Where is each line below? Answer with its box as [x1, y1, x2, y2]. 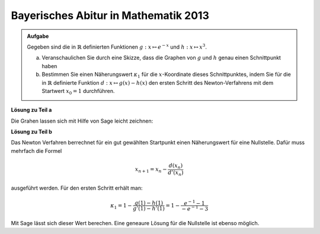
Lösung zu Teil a [11, 107, 52, 114]
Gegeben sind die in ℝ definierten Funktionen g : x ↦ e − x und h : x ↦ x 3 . [27, 43, 207, 50]
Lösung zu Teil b [11, 128, 53, 136]
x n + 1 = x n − [135, 166, 167, 174]
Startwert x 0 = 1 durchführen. [41, 87, 115, 96]
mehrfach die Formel [11, 147, 62, 154]
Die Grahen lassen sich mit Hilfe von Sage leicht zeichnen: [11, 117, 153, 124]
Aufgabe [27, 33, 49, 40]
